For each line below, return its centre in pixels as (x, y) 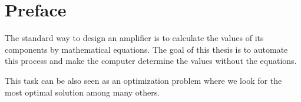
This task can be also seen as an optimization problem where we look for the (143, 80)
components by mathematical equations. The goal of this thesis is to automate (146, 49)
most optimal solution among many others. (82, 92)
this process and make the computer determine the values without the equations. (151, 61)
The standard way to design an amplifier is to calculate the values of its (134, 38)
